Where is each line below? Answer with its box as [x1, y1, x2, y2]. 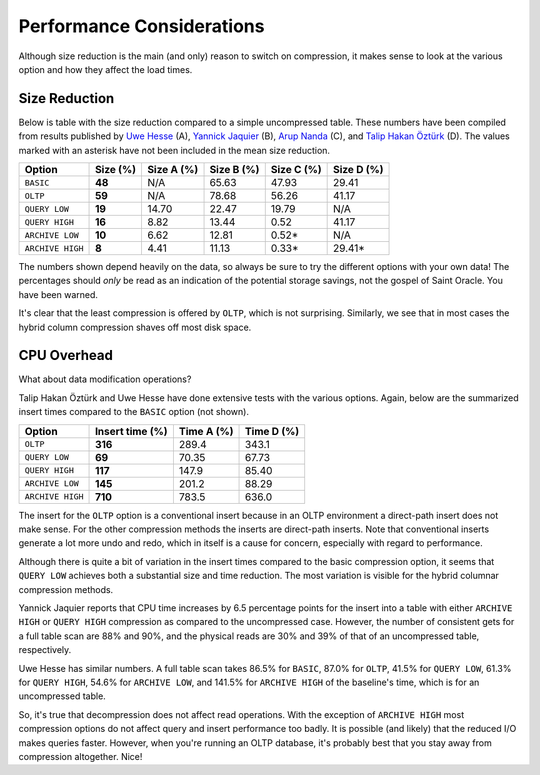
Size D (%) [332, 163, 384, 177]
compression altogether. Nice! [18, 750, 143, 762]
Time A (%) [178, 424, 234, 438]
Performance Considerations [18, 15, 265, 37]
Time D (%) [244, 424, 300, 438]
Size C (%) [270, 163, 322, 177]
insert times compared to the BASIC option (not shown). [18, 406, 250, 418]
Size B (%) [209, 163, 260, 177]
